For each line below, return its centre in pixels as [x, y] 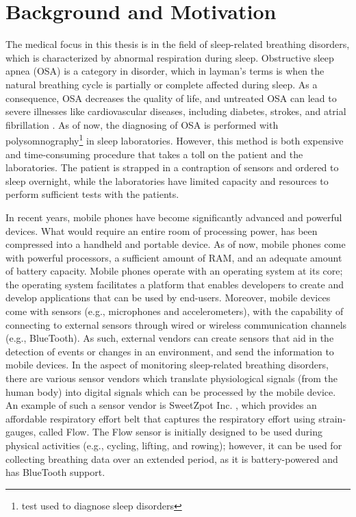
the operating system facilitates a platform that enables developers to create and [175, 284]
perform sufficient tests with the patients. [92, 194]
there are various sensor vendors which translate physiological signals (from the [172, 378]
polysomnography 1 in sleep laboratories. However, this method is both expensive [175, 139]
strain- [332, 418]
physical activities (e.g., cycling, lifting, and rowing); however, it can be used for [174, 445]
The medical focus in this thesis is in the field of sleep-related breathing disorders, [178, 44]
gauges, [21, 432]
